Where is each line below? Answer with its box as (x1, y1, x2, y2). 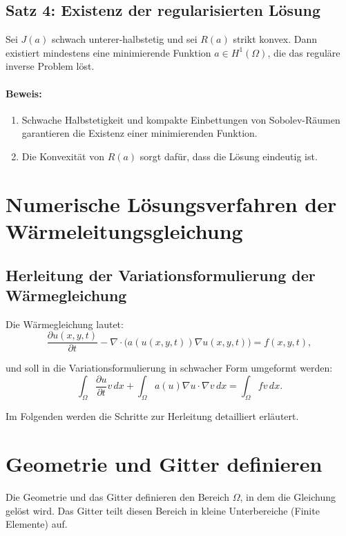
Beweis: (6, 86, 42, 100)
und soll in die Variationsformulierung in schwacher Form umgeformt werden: (6, 361, 333, 375)
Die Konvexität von (21, 149, 104, 163)
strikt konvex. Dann (233, 32, 318, 46)
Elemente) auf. (6, 517, 68, 531)
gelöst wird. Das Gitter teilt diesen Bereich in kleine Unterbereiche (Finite (6, 503, 320, 517)
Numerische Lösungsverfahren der (6, 189, 337, 218)
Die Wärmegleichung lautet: (6, 316, 124, 331)
